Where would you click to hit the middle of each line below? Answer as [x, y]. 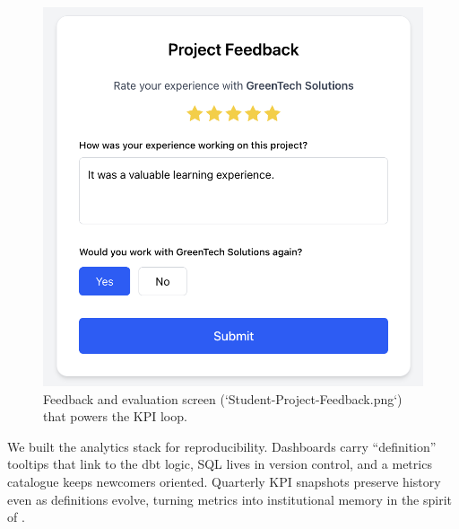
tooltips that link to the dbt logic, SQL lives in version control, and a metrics [220, 464]
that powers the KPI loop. [115, 416]
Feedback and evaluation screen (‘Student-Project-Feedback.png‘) [223, 398]
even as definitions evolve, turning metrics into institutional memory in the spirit [230, 499]
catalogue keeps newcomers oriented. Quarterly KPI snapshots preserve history [224, 481]
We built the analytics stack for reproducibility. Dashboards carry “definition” [222, 446]
